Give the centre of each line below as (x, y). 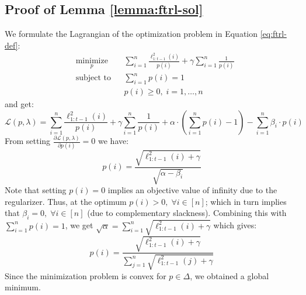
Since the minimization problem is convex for (86, 275)
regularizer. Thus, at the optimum (66, 201)
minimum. (23, 287)
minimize (92, 61)
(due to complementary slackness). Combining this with (187, 213)
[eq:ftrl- (273, 34)
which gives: (235, 225)
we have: (114, 140)
